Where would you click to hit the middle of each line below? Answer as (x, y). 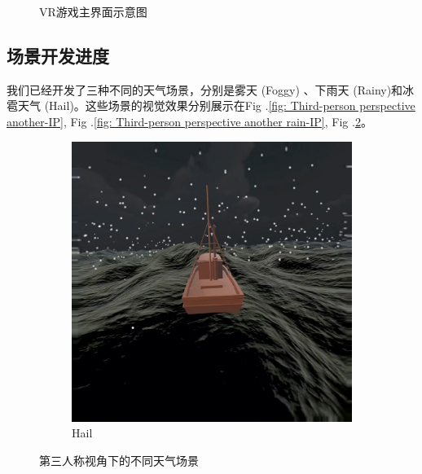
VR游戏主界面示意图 (93, 11)
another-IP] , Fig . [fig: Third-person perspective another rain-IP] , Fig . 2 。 (189, 121)
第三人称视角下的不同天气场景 (119, 460)
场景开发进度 (58, 55)
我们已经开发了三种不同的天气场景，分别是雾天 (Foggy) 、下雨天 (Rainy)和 (205, 89)
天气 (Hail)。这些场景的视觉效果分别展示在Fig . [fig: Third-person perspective (216, 105)
